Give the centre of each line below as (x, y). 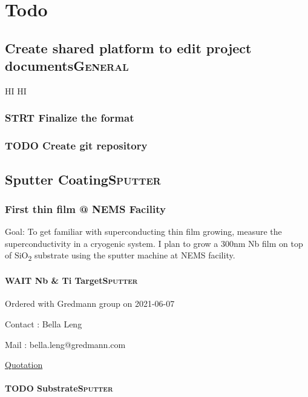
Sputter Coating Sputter (83, 179)
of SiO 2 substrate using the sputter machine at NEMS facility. (120, 256)
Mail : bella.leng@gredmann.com (65, 344)
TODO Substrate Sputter (59, 388)
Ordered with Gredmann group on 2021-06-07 (90, 303)
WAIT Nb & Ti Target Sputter (71, 281)
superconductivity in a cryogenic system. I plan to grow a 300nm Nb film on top (154, 243)
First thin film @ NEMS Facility (85, 208)
